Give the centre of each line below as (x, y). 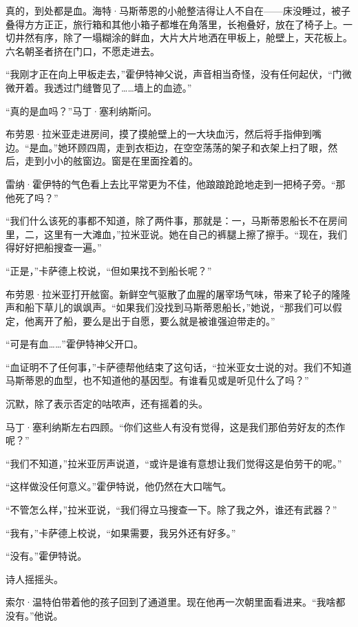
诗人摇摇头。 (34, 578)
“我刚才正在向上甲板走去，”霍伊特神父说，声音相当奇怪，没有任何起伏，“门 (174, 74)
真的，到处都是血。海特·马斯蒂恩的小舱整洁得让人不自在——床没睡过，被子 (178, 10)
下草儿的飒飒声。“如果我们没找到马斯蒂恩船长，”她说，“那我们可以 (183, 307)
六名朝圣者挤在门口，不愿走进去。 (83, 51)
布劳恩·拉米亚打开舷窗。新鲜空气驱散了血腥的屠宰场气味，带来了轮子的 (168, 294)
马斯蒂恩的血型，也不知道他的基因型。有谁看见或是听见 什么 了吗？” (157, 380)
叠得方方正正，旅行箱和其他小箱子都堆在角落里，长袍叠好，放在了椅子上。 (174, 24)
